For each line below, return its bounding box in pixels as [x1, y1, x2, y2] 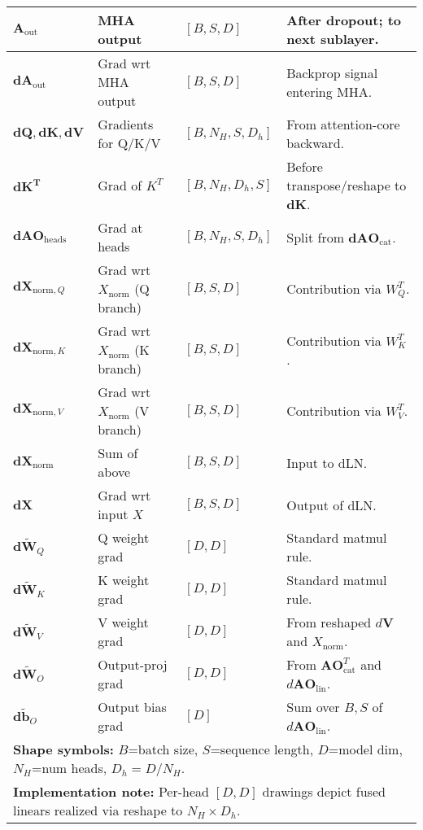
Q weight [98, 528, 150, 547]
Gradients [98, 115, 154, 133]
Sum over [286, 697, 340, 716]
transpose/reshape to [286, 176, 407, 194]
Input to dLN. [286, 452, 368, 472]
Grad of [98, 176, 142, 194]
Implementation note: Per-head [13, 782, 209, 801]
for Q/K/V [98, 133, 161, 152]
